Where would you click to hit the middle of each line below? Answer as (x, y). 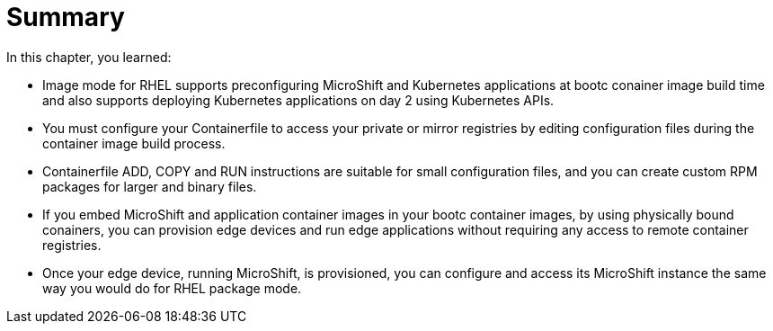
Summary (66, 17)
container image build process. (134, 143)
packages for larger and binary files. (150, 186)
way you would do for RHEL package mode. (172, 288)
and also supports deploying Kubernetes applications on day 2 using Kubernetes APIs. (298, 100)
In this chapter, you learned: (89, 57)
